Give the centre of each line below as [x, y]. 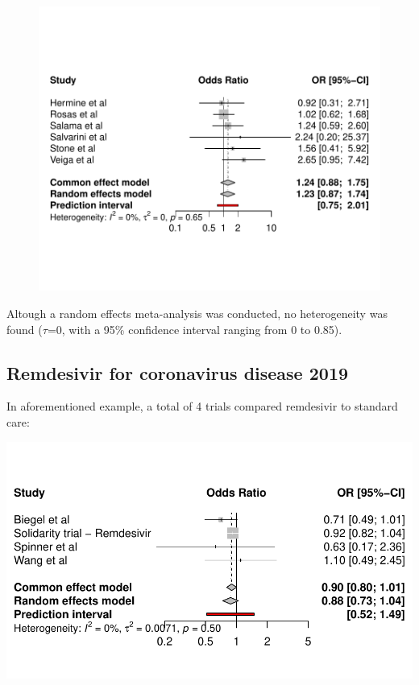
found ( [25, 329]
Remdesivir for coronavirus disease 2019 [178, 372]
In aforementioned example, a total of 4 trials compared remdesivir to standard [202, 406]
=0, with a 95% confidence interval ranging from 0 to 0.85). [195, 329]
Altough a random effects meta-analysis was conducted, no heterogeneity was [197, 313]
